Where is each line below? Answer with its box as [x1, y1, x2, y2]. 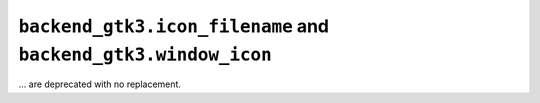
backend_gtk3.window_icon [18, 43, 272, 65]
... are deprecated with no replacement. [18, 78, 182, 90]
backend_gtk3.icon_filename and [18, 15, 330, 37]
